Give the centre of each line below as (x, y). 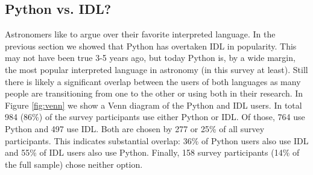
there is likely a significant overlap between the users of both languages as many (153, 81)
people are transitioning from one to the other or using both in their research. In (154, 93)
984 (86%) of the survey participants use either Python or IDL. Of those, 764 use (155, 117)
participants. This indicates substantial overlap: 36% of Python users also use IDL (157, 140)
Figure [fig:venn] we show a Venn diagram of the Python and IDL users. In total (153, 105)
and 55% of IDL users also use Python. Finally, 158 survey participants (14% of (152, 152)
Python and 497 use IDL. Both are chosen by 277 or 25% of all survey (135, 128)
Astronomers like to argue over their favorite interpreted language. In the (140, 34)
